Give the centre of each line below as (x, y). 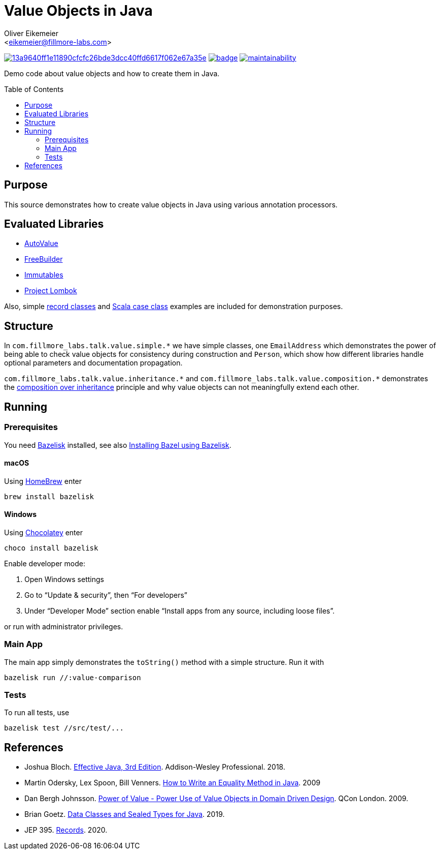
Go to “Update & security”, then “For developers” (106, 595)
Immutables (44, 275)
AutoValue (41, 243)
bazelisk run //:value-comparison (73, 677)
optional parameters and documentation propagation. (93, 363)
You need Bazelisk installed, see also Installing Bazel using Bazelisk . (118, 445)
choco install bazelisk (51, 548)
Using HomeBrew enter (43, 481)
